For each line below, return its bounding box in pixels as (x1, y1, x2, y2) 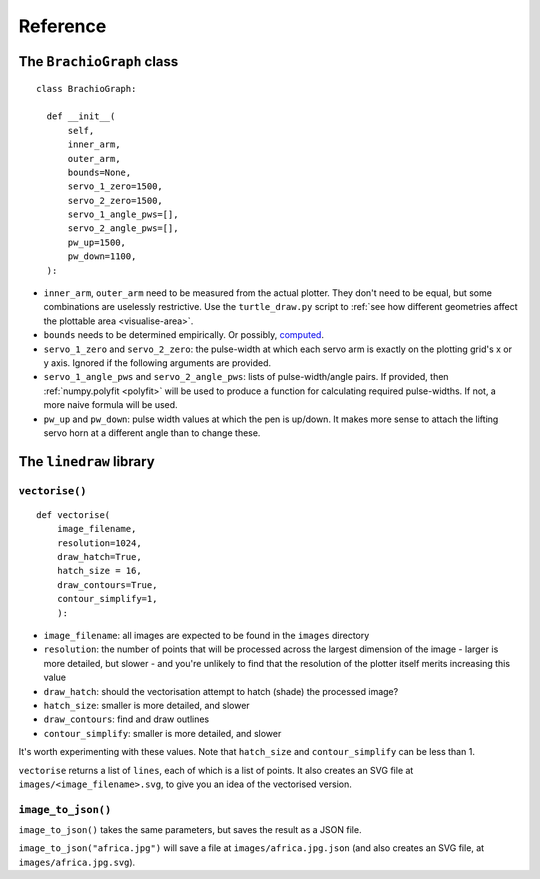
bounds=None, (67, 166, 132, 178)
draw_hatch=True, (56, 551, 142, 563)
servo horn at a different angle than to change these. (43, 426, 261, 439)
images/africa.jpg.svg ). (18, 856, 136, 868)
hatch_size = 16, (56, 565, 142, 577)
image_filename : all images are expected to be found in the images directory (43, 630, 370, 642)
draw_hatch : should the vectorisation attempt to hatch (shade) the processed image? (43, 685, 399, 697)
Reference (18, 15, 107, 37)
